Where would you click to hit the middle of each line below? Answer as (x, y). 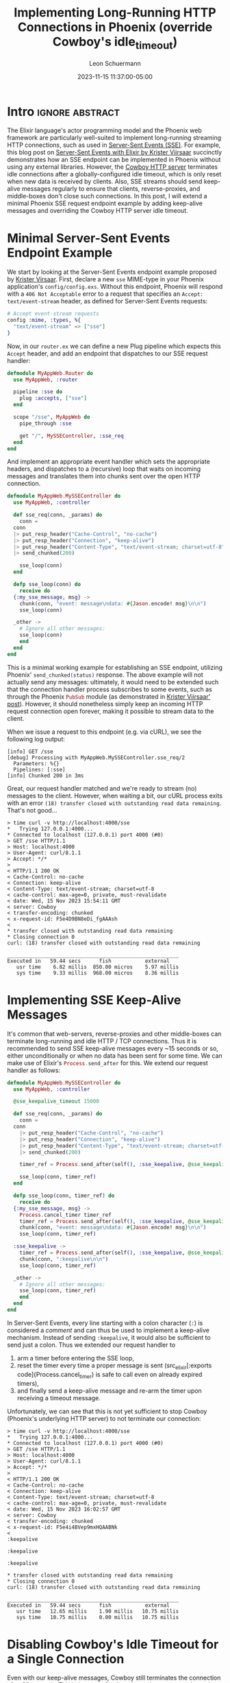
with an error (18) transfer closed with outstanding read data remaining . (114, 803)
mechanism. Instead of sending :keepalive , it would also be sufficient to (109, 1337)
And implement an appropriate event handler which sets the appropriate (108, 462)
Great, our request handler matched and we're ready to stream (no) (102, 788)
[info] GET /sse (30, 752)
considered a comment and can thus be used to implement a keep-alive (108, 1330)
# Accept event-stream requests (53, 314)
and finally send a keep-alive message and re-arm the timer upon (109, 1391)
